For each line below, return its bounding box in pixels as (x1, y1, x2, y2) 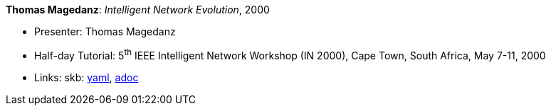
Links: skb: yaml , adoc (34, 71, 139, 83)
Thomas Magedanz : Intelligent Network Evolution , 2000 (6, 4, 270, 16)
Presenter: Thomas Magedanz (34, 25, 176, 37)
